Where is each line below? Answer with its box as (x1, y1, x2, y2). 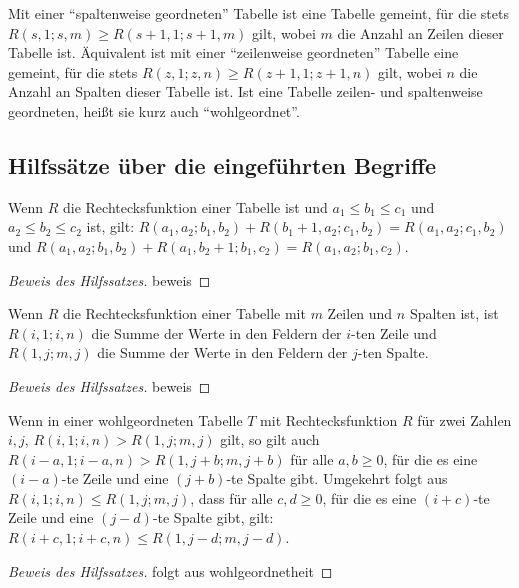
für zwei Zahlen (417, 409, 512, 430)
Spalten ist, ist (409, 303, 499, 324)
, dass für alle (190, 487, 273, 508)
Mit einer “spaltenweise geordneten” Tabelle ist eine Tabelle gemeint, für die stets (8, 3, 509, 23)
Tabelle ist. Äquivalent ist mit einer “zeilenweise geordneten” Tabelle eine (8, 42, 459, 63)
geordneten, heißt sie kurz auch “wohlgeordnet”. (8, 100, 300, 121)
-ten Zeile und (351, 322, 437, 343)
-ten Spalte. (357, 342, 429, 363)
